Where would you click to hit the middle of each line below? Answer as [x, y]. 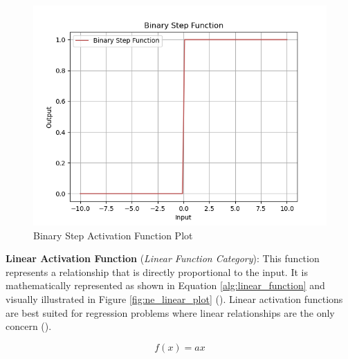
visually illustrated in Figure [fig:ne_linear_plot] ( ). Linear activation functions [174, 298]
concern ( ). [29, 326]
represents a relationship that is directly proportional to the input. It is [157, 271]
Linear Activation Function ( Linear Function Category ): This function [163, 258]
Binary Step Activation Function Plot [113, 235]
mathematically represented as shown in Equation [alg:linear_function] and [165, 285]
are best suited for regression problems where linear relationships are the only [170, 312]
